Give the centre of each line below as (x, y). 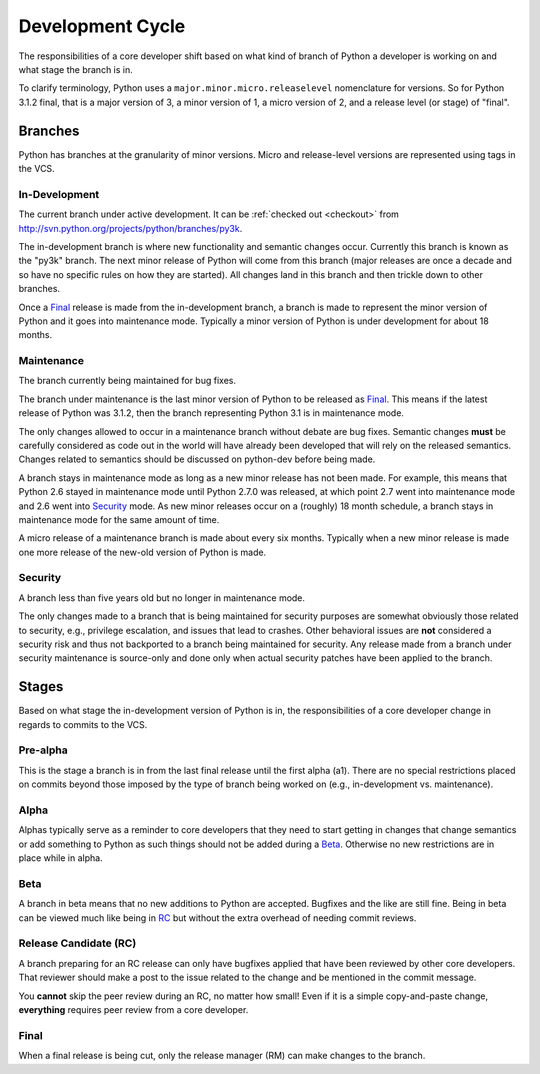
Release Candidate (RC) (77, 943)
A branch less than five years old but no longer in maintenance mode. (161, 597)
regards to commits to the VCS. (83, 724)
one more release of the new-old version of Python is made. (142, 552)
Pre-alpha (43, 750)
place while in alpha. (61, 858)
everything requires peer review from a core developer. (133, 1010)
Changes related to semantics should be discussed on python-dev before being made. (197, 459)
